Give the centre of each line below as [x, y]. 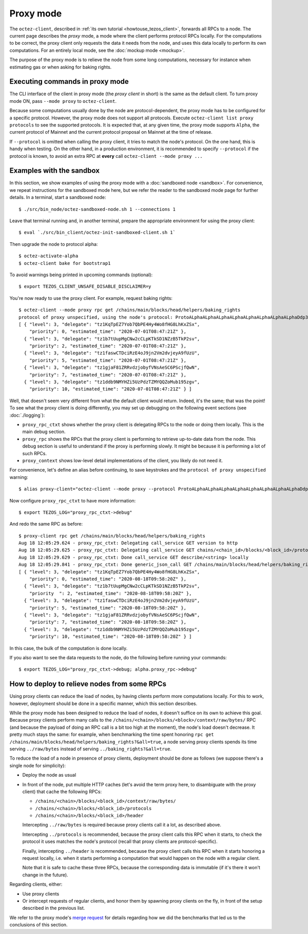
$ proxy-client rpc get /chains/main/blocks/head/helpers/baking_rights [112, 536]
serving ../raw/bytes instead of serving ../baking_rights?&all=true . [91, 749]
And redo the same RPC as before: [46, 524]
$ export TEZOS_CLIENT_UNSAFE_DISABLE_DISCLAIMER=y [85, 286]
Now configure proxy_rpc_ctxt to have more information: [73, 500]
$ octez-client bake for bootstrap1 [65, 263]
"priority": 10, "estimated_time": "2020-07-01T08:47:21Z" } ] [110, 389]
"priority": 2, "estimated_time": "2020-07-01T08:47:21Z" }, [108, 346]
